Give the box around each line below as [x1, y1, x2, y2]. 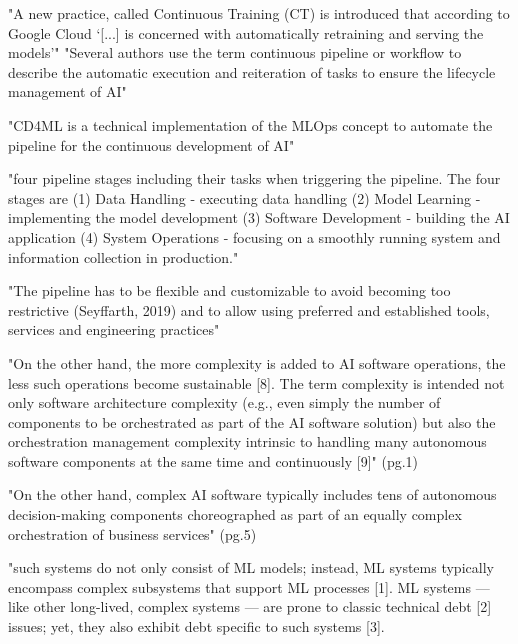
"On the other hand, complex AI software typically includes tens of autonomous [8, 484, 497, 505]
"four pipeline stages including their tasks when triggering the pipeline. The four [8, 168, 501, 189]
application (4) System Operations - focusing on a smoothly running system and [8, 226, 501, 247]
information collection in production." [8, 246, 239, 267]
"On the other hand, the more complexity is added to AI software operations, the [8, 352, 506, 373]
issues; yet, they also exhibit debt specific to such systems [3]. [8, 616, 385, 637]
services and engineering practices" [8, 319, 220, 340]
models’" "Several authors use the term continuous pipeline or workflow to [8, 42, 462, 63]
